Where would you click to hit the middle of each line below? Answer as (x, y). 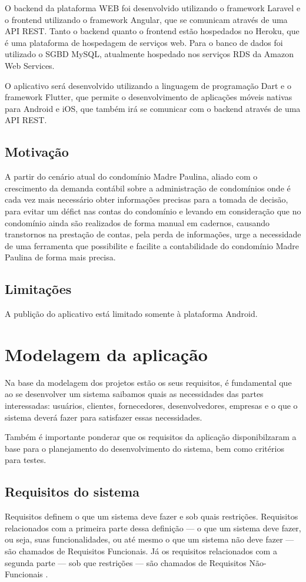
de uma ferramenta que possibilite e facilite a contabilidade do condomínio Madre (152, 245)
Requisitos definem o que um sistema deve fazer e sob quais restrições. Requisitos (152, 516)
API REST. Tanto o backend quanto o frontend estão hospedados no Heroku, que (152, 31)
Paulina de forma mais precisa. (60, 257)
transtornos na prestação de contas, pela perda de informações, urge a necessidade (153, 234)
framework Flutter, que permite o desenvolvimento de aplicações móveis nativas (149, 97)
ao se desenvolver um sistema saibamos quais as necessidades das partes (134, 394)
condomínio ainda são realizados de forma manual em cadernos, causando (137, 222)
